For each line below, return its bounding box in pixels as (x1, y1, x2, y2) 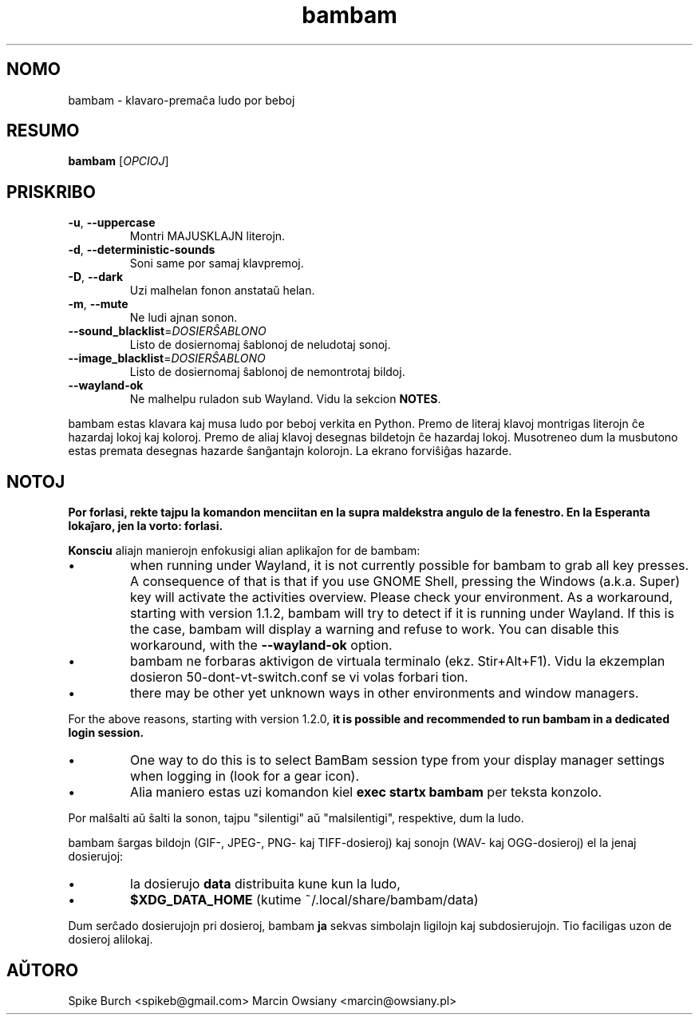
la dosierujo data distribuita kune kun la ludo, (130, 876, 401, 892)
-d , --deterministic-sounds (68, 243, 215, 257)
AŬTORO (6, 960, 79, 980)
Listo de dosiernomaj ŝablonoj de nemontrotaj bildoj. (129, 365, 405, 379)
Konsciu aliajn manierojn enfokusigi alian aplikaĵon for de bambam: (68, 544, 421, 558)
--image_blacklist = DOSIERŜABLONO (68, 351, 266, 366)
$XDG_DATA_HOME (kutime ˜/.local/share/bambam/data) (130, 892, 479, 908)
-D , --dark (68, 270, 124, 284)
